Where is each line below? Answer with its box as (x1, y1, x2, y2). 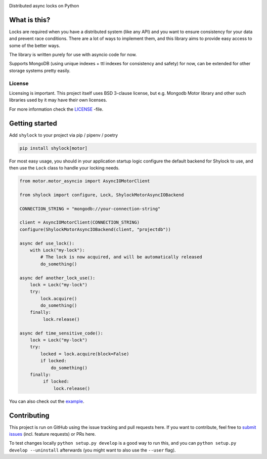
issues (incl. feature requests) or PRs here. (9, 431, 96, 437)
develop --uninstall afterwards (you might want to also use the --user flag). (9, 447, 176, 453)
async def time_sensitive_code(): (19, 330, 103, 336)
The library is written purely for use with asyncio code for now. (9, 52, 137, 58)
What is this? (9, 15, 50, 24)
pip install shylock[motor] (19, 145, 88, 151)
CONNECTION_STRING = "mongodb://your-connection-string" (19, 206, 161, 211)
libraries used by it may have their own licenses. (9, 97, 107, 103)
